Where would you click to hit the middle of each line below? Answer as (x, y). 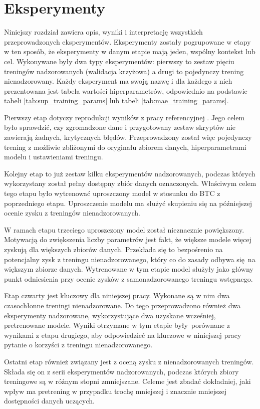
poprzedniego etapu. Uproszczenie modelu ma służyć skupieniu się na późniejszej (128, 203)
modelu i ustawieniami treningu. (54, 157)
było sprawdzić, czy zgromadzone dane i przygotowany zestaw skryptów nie (120, 127)
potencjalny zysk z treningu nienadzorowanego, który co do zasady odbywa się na (130, 259)
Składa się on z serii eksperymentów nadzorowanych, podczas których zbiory (121, 371)
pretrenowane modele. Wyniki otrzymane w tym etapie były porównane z (117, 325)
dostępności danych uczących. (49, 401)
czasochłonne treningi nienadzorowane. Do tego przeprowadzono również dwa (122, 305)
